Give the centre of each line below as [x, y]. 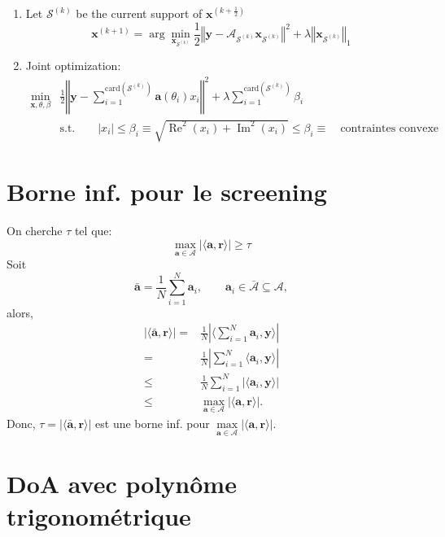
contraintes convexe [390, 128]
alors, [20, 312]
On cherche [35, 231]
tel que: [93, 231]
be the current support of [139, 13]
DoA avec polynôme [122, 484]
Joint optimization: [73, 65]
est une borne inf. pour [153, 423]
